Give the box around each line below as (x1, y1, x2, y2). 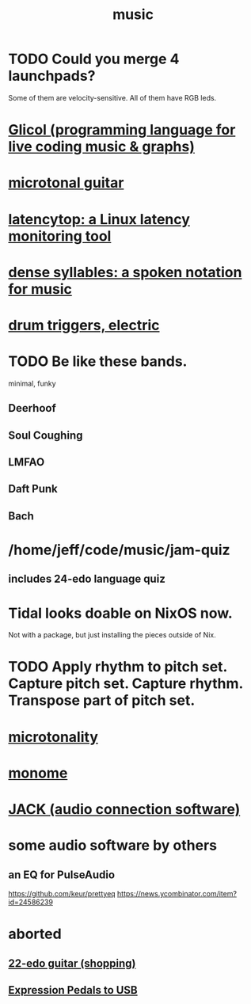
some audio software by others (8, 837, 218, 854)
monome (8, 764, 68, 782)
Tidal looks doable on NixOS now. (8, 604, 234, 622)
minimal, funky (8, 378, 57, 388)
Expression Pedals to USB (8, 983, 139, 997)
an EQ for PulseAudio (8, 868, 116, 881)
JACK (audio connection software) (8, 801, 241, 819)
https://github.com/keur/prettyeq (8, 889, 116, 899)
